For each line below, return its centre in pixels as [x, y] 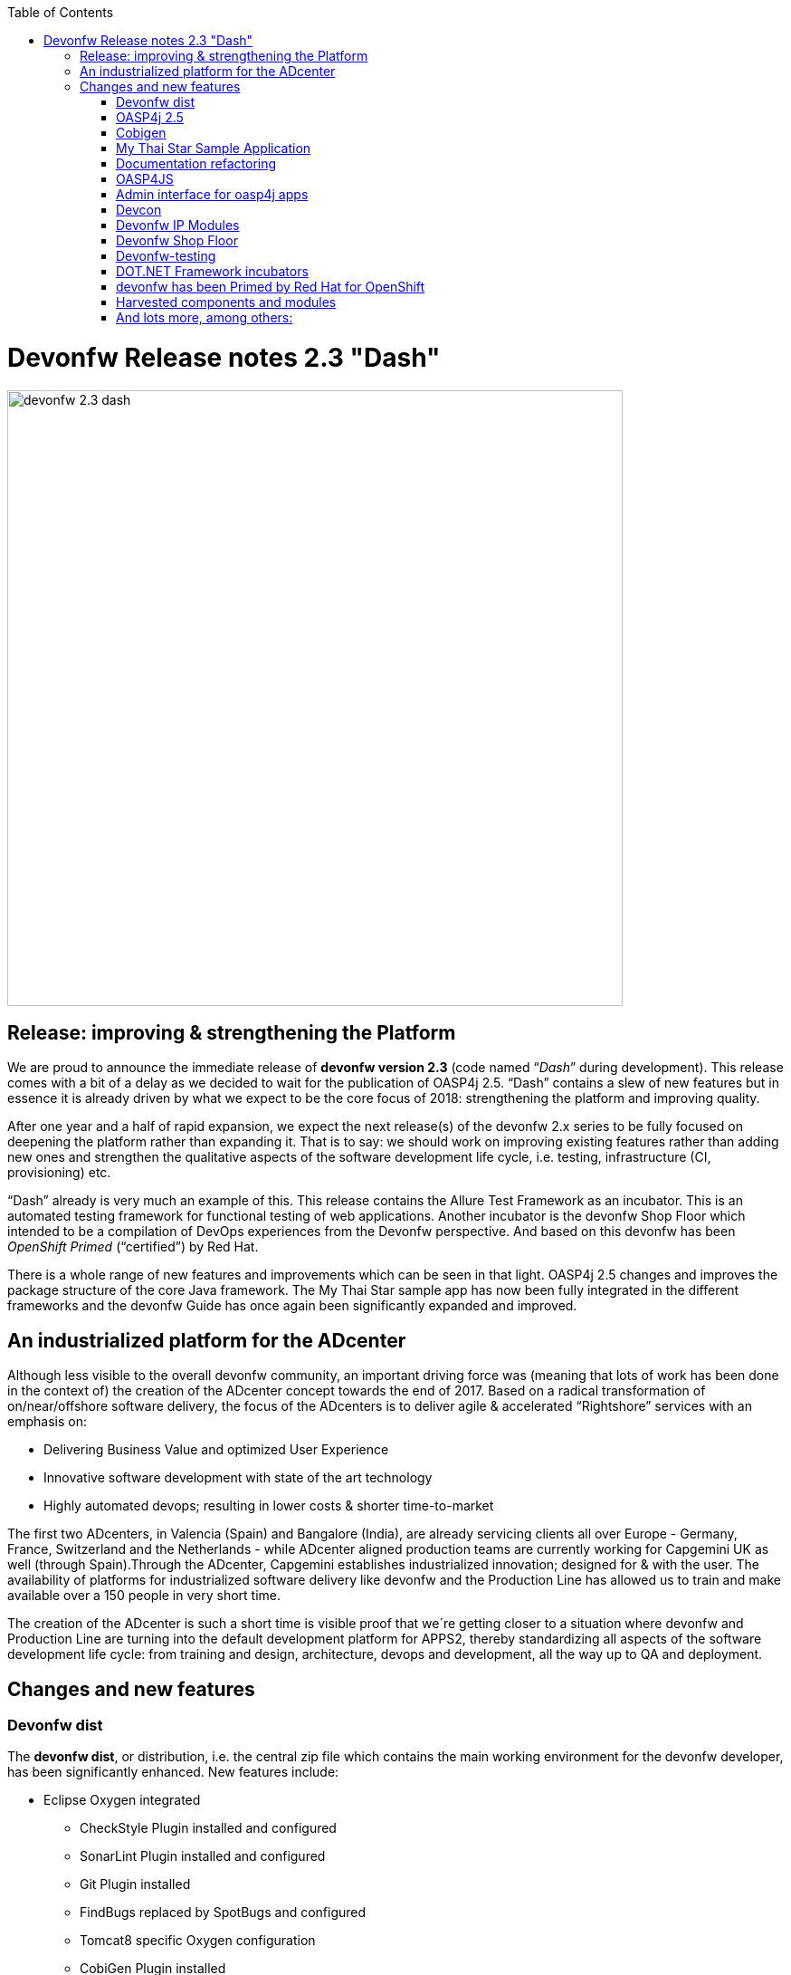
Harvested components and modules [226, 302]
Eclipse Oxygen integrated [122, 1800]
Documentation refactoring [196, 163]
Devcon [139, 210]
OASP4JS [145, 179]
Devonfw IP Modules [178, 225]
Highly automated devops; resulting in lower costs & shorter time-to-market [269, 1506]
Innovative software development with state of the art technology [238, 1478]
